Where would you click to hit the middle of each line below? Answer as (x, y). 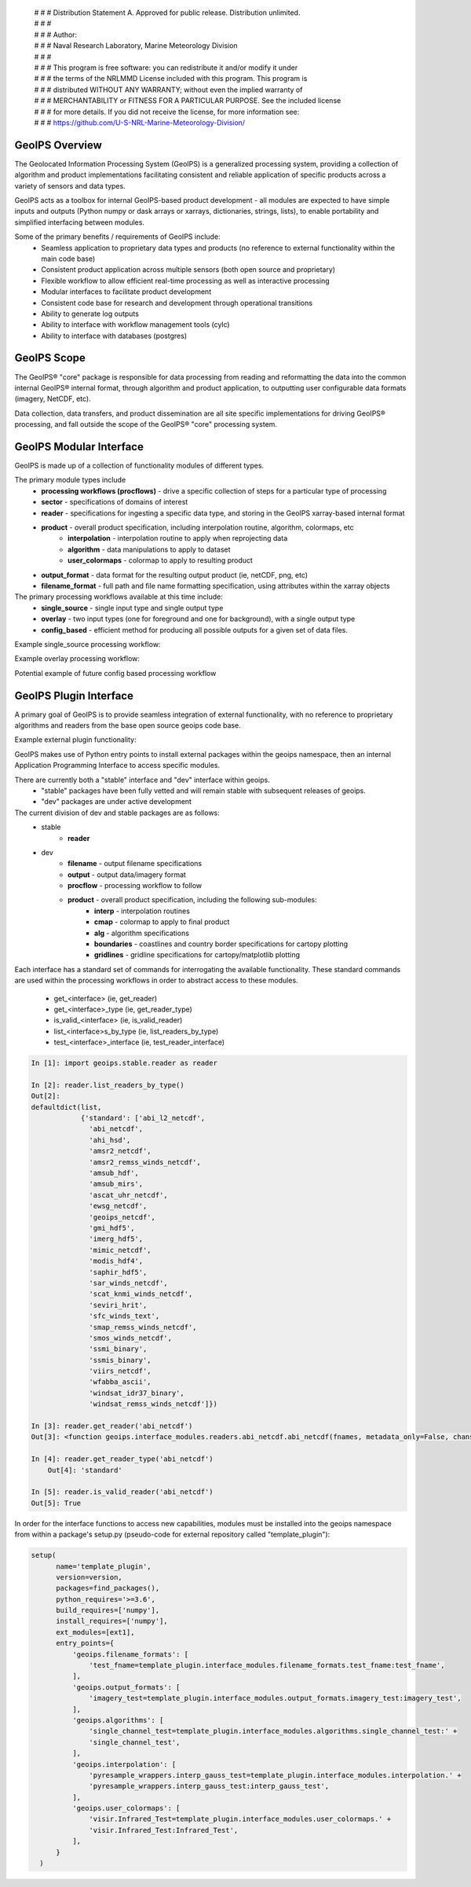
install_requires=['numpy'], (112, 1621)
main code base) (68, 259)
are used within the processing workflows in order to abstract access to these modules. (156, 980)
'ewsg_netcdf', (118, 1206)
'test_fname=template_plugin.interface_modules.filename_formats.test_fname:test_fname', (267, 1665)
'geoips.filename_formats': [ (130, 1654)
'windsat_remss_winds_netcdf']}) (153, 1404)
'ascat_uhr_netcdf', (128, 1195)
